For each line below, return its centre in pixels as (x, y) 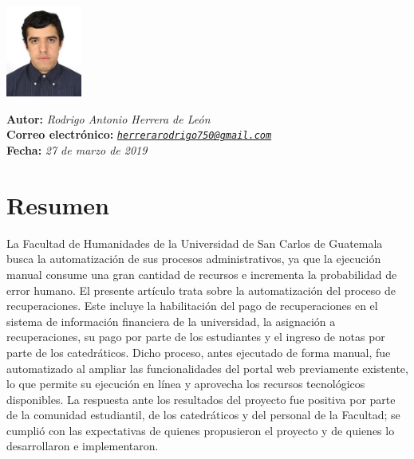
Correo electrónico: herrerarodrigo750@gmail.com (139, 134)
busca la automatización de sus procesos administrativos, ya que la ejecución (194, 259)
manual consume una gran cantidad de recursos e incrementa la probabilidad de (202, 274)
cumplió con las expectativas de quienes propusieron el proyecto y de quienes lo (201, 430)
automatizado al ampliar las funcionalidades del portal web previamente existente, (207, 368)
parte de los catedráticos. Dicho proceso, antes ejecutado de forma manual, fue (199, 352)
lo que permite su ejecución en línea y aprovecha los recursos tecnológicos (186, 384)
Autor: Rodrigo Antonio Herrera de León (108, 118)
